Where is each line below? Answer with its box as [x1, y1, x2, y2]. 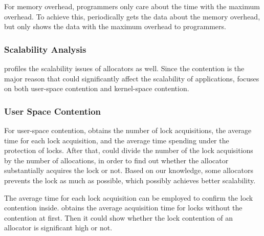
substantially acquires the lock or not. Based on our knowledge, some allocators [4, 165, 253, 176]
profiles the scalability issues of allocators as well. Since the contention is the [4, 63, 245, 73]
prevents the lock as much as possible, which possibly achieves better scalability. [4, 175, 256, 185]
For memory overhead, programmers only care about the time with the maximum [4, 1, 260, 11]
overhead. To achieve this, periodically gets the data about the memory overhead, [4, 11, 260, 22]
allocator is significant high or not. [4, 222, 113, 233]
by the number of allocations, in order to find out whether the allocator [4, 155, 229, 165]
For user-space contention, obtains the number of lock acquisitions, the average [4, 125, 252, 135]
